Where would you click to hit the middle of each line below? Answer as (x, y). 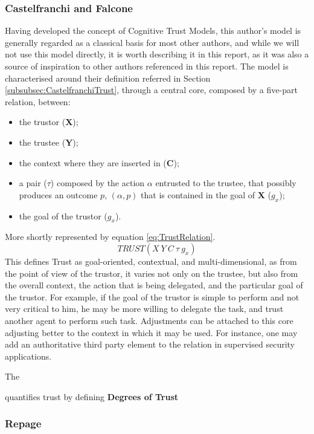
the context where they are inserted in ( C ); (99, 162)
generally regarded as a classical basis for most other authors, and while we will (152, 42)
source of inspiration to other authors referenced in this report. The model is (147, 66)
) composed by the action (98, 183)
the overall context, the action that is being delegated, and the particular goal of (154, 285)
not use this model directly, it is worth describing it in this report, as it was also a (157, 54)
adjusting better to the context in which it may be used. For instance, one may (151, 332)
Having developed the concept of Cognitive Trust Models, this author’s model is (153, 31)
